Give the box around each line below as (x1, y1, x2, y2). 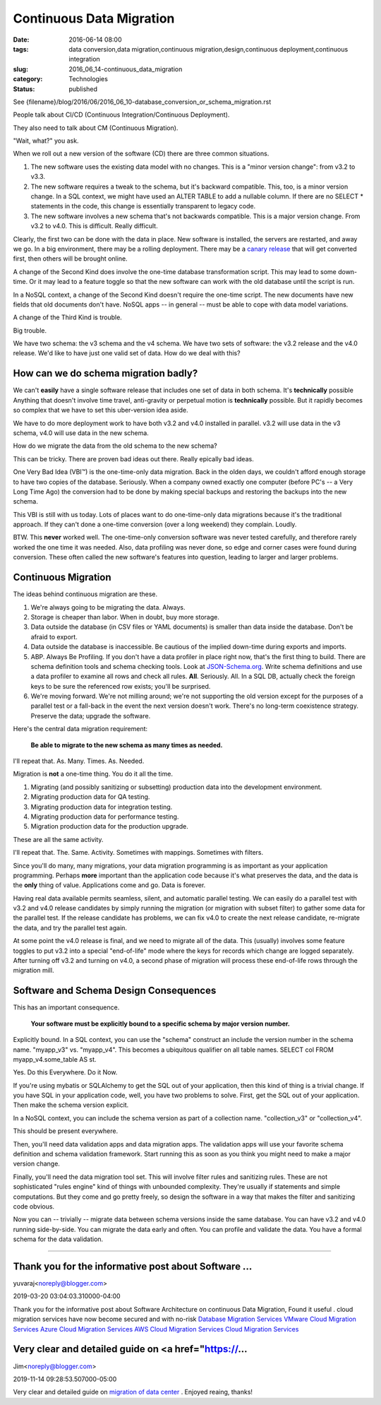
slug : (13, 64, 28, 73)
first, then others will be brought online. (13, 254, 128, 263)
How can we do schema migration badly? (13, 367, 198, 379)
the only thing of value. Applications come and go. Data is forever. (13, 881, 206, 889)
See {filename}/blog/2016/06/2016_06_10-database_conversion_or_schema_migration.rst (13, 97, 272, 106)
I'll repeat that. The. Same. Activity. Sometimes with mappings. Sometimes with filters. (13, 848, 264, 857)
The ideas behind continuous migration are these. (13, 590, 158, 598)
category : (13, 75, 43, 83)
